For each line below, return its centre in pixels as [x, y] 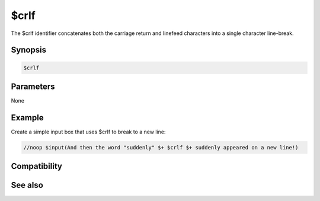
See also [27, 185]
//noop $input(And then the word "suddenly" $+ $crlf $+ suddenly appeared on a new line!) [161, 147]
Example [27, 118]
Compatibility [36, 166]
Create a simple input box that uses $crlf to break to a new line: [88, 132]
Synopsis [29, 50]
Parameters [33, 86]
